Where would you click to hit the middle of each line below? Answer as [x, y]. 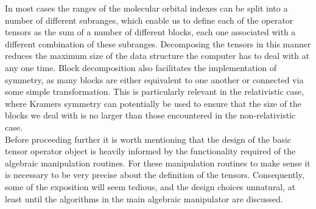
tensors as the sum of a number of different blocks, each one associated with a [150, 32]
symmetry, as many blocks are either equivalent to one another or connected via [154, 79]
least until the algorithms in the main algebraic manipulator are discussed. [144, 198]
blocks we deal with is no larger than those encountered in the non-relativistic [150, 115]
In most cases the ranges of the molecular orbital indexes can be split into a [146, 8]
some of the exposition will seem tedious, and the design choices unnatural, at [150, 186]
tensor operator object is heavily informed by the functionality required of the [150, 151]
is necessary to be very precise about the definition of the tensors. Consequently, [155, 175]
